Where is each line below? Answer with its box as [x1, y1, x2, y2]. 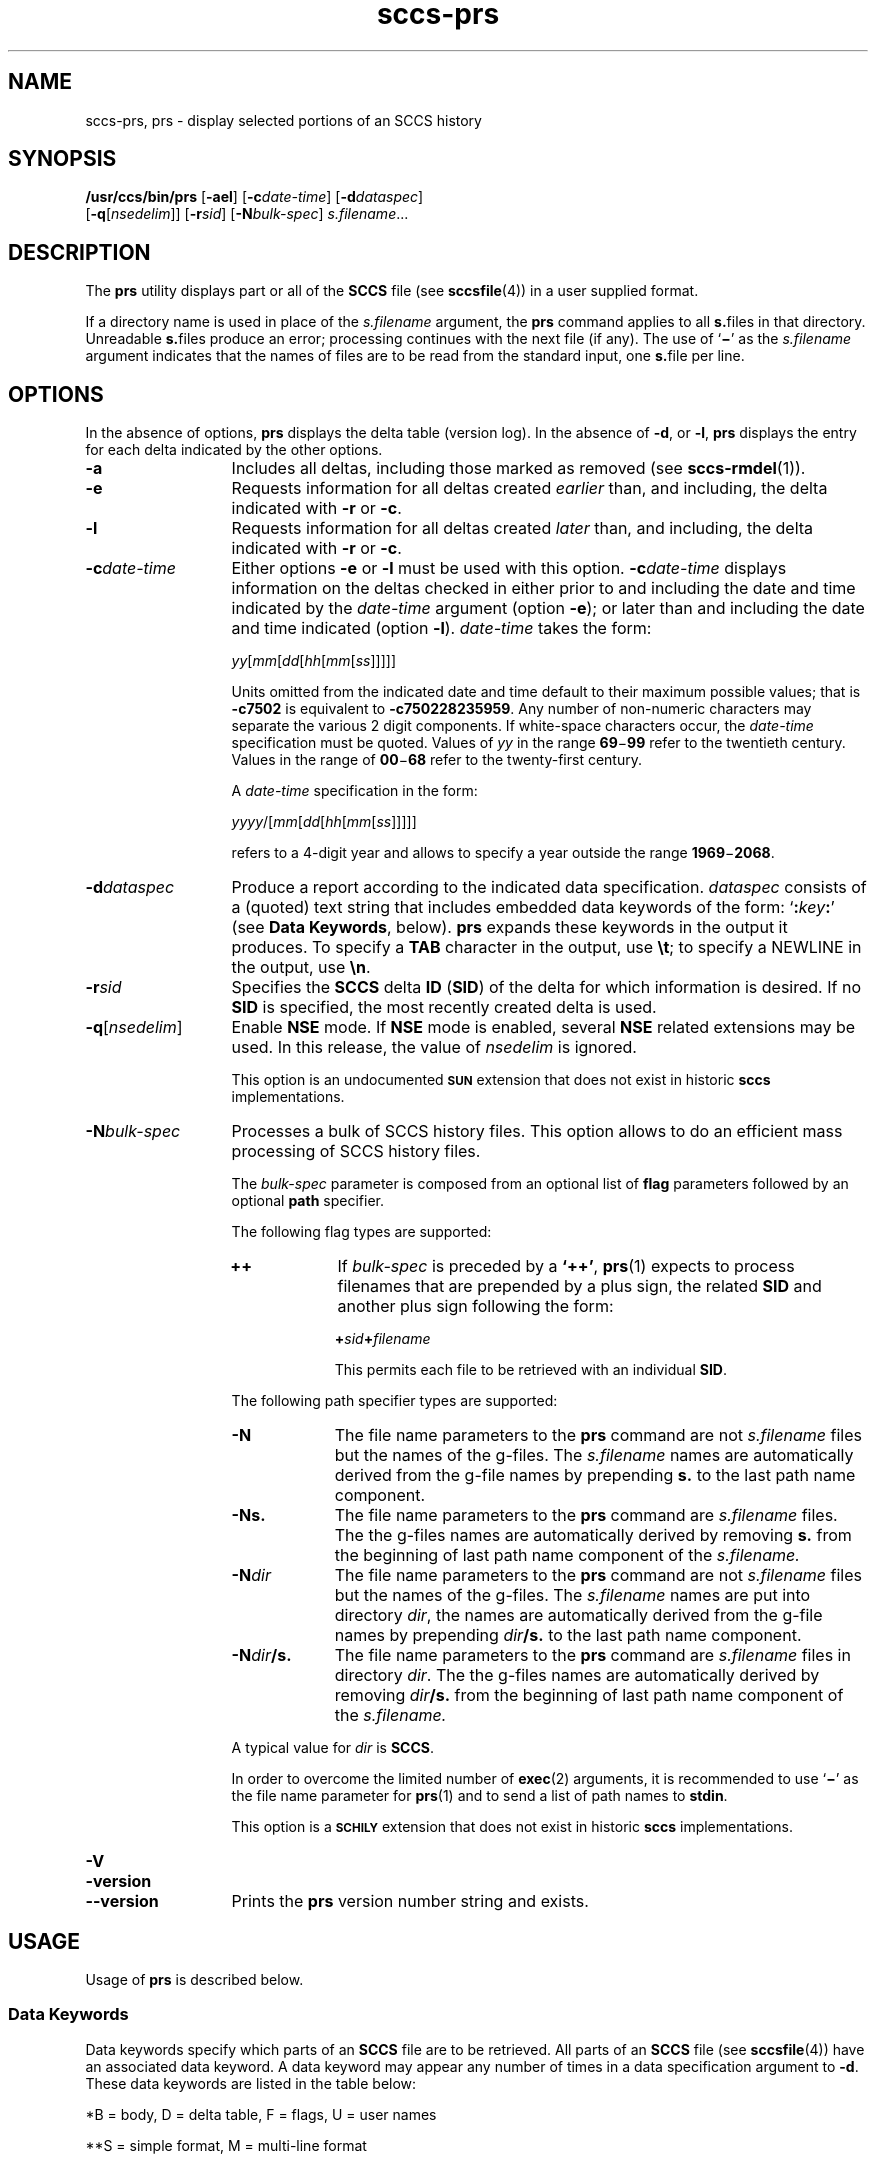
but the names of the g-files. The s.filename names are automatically [334, 1445, 854, 1466]
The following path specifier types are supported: [231, 1392, 558, 1410]
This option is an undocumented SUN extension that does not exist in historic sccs [231, 1071, 771, 1089]
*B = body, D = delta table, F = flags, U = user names [85, 2105, 437, 2123]
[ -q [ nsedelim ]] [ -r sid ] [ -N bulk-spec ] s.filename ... [85, 205, 409, 223]
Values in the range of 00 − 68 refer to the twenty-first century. [231, 751, 642, 769]
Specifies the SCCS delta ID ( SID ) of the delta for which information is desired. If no [231, 977, 861, 998]
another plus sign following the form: [337, 1296, 614, 1317]
